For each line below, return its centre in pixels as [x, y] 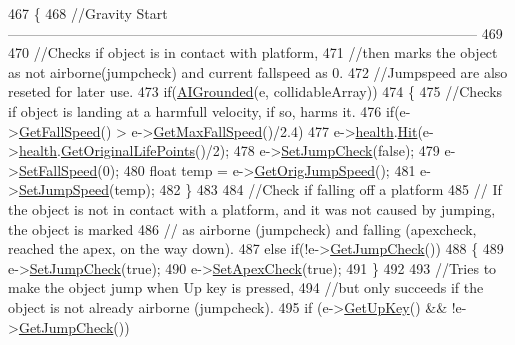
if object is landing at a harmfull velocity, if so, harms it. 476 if [201, 110]
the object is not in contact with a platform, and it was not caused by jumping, [252, 208]
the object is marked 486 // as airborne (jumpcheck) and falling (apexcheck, [242, 228]
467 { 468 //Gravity [70, 13]
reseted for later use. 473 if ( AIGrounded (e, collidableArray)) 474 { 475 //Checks [255, 91]
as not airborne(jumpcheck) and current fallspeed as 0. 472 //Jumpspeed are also [258, 71]
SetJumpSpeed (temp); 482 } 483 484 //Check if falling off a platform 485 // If [260, 189]
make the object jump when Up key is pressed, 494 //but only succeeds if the [246, 287]
